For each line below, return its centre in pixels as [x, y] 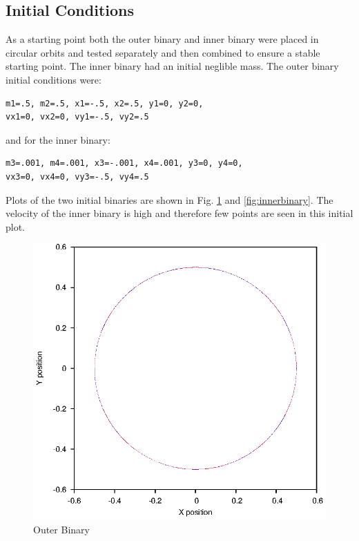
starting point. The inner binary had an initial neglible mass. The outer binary [172, 66]
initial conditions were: [54, 79]
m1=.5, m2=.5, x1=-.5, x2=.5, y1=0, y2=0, [105, 103]
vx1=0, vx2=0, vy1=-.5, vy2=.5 [77, 117]
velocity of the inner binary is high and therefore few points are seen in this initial [179, 213]
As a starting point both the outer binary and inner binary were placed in [162, 39]
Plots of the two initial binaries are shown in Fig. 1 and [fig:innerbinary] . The [169, 199]
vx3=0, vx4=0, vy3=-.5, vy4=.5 [77, 177]
